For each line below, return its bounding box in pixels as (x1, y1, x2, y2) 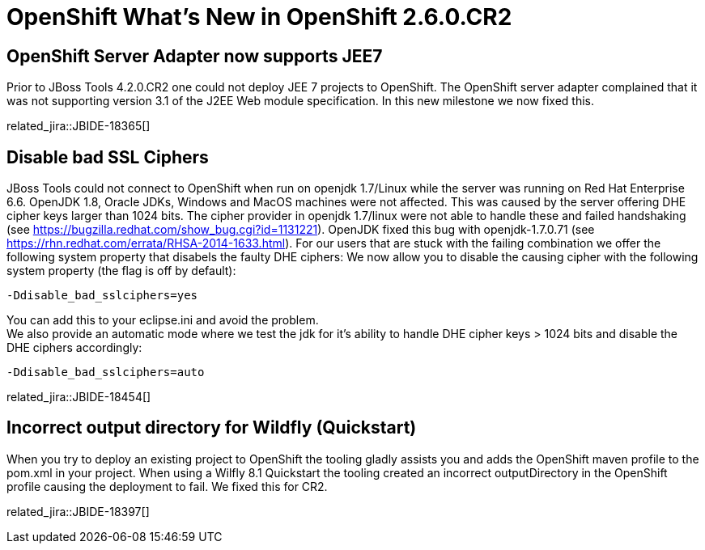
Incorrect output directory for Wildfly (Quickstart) (6, 417, 417, 438)
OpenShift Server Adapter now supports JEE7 (6, 45, 383, 66)
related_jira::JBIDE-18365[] (6, 119, 151, 133)
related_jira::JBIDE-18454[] (6, 390, 151, 404)
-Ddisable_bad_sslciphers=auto (6, 366, 205, 379)
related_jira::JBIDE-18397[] (6, 504, 150, 518)
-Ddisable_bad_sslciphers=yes (6, 289, 198, 302)
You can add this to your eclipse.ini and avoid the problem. (6, 313, 319, 328)
